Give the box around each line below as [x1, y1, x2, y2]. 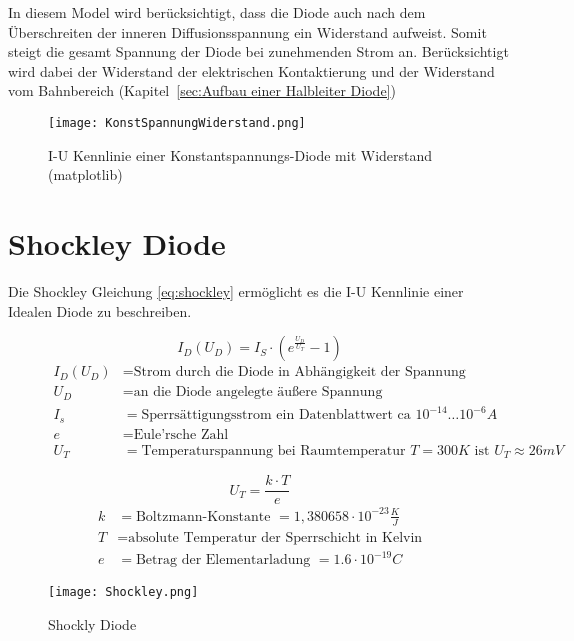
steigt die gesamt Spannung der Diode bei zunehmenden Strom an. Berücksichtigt [8, 41, 509, 62]
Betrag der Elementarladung [135, 553, 311, 568]
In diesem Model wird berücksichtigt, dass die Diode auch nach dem [8, 2, 426, 22]
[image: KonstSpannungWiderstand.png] [48, 115, 306, 130]
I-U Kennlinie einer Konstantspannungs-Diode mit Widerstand [48, 144, 433, 165]
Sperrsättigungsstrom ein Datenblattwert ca [141, 408, 411, 423]
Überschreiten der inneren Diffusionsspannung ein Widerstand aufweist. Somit [8, 21, 487, 42]
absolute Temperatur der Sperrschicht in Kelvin [128, 530, 423, 545]
